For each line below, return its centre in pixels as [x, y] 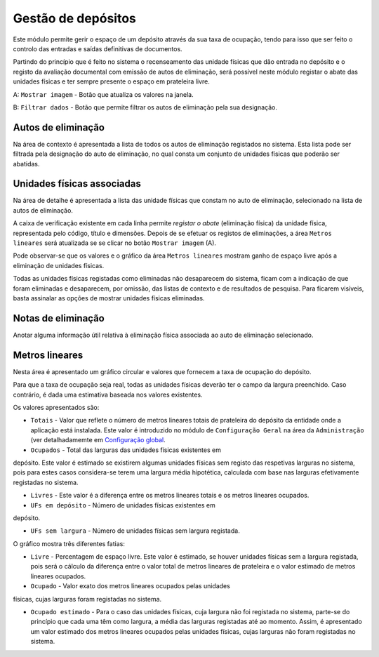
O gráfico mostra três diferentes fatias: [69, 543]
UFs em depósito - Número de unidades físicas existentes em [123, 505]
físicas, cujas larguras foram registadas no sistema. [87, 599]
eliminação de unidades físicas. [59, 265]
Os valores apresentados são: [56, 407]
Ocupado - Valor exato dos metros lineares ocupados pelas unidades [131, 586]
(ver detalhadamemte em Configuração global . [98, 440]
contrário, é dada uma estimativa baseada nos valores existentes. [108, 394]
